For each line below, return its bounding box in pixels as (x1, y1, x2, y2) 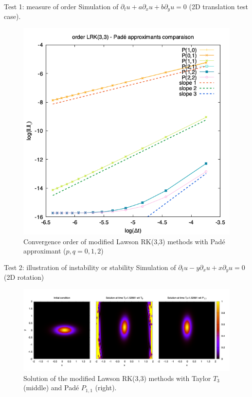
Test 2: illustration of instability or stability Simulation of (4, 262, 176, 272)
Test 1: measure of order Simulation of (4, 1, 119, 11)
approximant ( (23, 246, 66, 256)
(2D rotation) (4, 272, 44, 282)
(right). (95, 382, 117, 393)
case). (4, 11, 21, 21)
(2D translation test (189, 1, 248, 11)
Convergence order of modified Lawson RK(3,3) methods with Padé (23, 236, 225, 246)
